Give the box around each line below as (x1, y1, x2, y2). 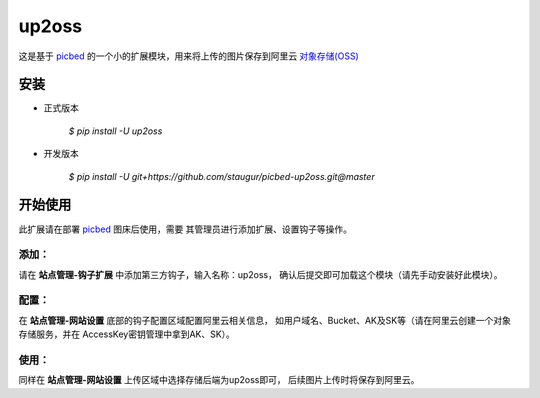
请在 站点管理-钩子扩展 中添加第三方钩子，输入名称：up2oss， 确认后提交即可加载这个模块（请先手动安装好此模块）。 (18, 268, 503, 280)
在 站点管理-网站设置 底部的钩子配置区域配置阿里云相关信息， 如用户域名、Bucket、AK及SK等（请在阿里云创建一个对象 (18, 314, 512, 326)
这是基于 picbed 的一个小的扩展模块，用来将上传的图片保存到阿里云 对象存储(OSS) (18, 50, 359, 62)
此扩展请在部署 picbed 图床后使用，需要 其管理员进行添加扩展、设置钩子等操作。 (18, 223, 353, 235)
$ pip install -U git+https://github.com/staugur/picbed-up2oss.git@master (68, 170, 375, 182)
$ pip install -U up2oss (68, 125, 163, 137)
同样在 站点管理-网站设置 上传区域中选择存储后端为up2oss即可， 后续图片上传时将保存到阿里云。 (18, 374, 420, 386)
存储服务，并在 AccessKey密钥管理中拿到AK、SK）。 (18, 328, 235, 340)
